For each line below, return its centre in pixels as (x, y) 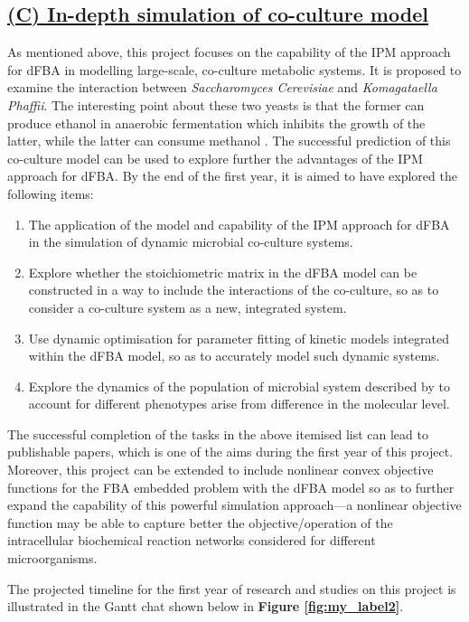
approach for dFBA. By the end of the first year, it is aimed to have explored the (232, 176)
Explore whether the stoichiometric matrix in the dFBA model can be (223, 272)
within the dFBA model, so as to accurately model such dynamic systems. (234, 356)
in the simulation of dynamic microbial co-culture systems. (191, 242)
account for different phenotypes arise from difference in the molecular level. (239, 404)
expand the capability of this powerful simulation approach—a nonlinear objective (234, 505)
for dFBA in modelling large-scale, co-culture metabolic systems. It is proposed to (234, 69)
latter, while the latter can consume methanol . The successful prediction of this (229, 141)
